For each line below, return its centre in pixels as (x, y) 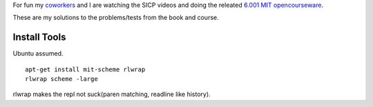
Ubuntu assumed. (38, 53)
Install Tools (39, 37)
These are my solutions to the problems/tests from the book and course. (116, 18)
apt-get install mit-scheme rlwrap (85, 69)
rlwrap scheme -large (61, 79)
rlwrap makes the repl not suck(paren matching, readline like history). (112, 94)
